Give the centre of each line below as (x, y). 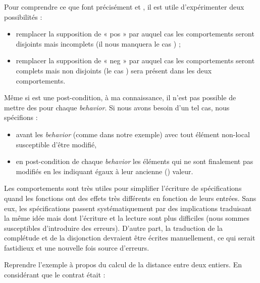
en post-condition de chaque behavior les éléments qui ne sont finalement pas (135, 161)
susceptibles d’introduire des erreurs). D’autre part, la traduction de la (113, 228)
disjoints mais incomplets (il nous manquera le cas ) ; (98, 43)
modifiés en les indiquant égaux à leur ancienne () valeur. (105, 171)
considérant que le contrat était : (55, 275)
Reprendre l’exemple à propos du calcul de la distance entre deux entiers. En (123, 265)
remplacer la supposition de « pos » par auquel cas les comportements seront (135, 34)
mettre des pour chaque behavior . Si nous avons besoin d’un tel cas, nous (117, 107)
